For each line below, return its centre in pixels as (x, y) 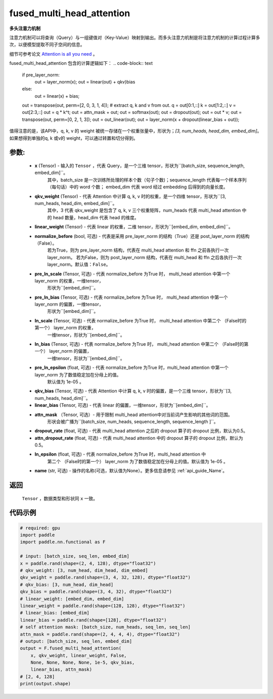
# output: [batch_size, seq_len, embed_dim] (76, 641)
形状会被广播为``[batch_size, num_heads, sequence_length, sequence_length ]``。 (133, 421)
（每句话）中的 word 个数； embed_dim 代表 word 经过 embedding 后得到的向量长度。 (138, 187)
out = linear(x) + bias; (57, 96)
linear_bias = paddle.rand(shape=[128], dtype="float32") (93, 620)
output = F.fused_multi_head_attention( (71, 648)
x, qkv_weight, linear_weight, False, (79, 655)
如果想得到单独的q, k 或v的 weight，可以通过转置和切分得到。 (74, 138)
